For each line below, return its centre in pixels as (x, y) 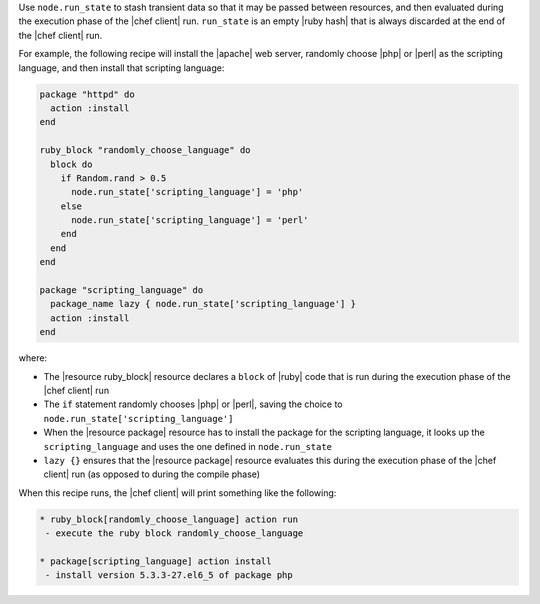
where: (33, 358)
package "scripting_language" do (121, 290)
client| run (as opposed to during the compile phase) (151, 474)
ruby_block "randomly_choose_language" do (145, 150)
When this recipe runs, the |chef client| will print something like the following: (177, 492)
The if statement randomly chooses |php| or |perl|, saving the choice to (193, 404)
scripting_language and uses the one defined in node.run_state (188, 446)
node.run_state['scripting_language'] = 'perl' (190, 220)
